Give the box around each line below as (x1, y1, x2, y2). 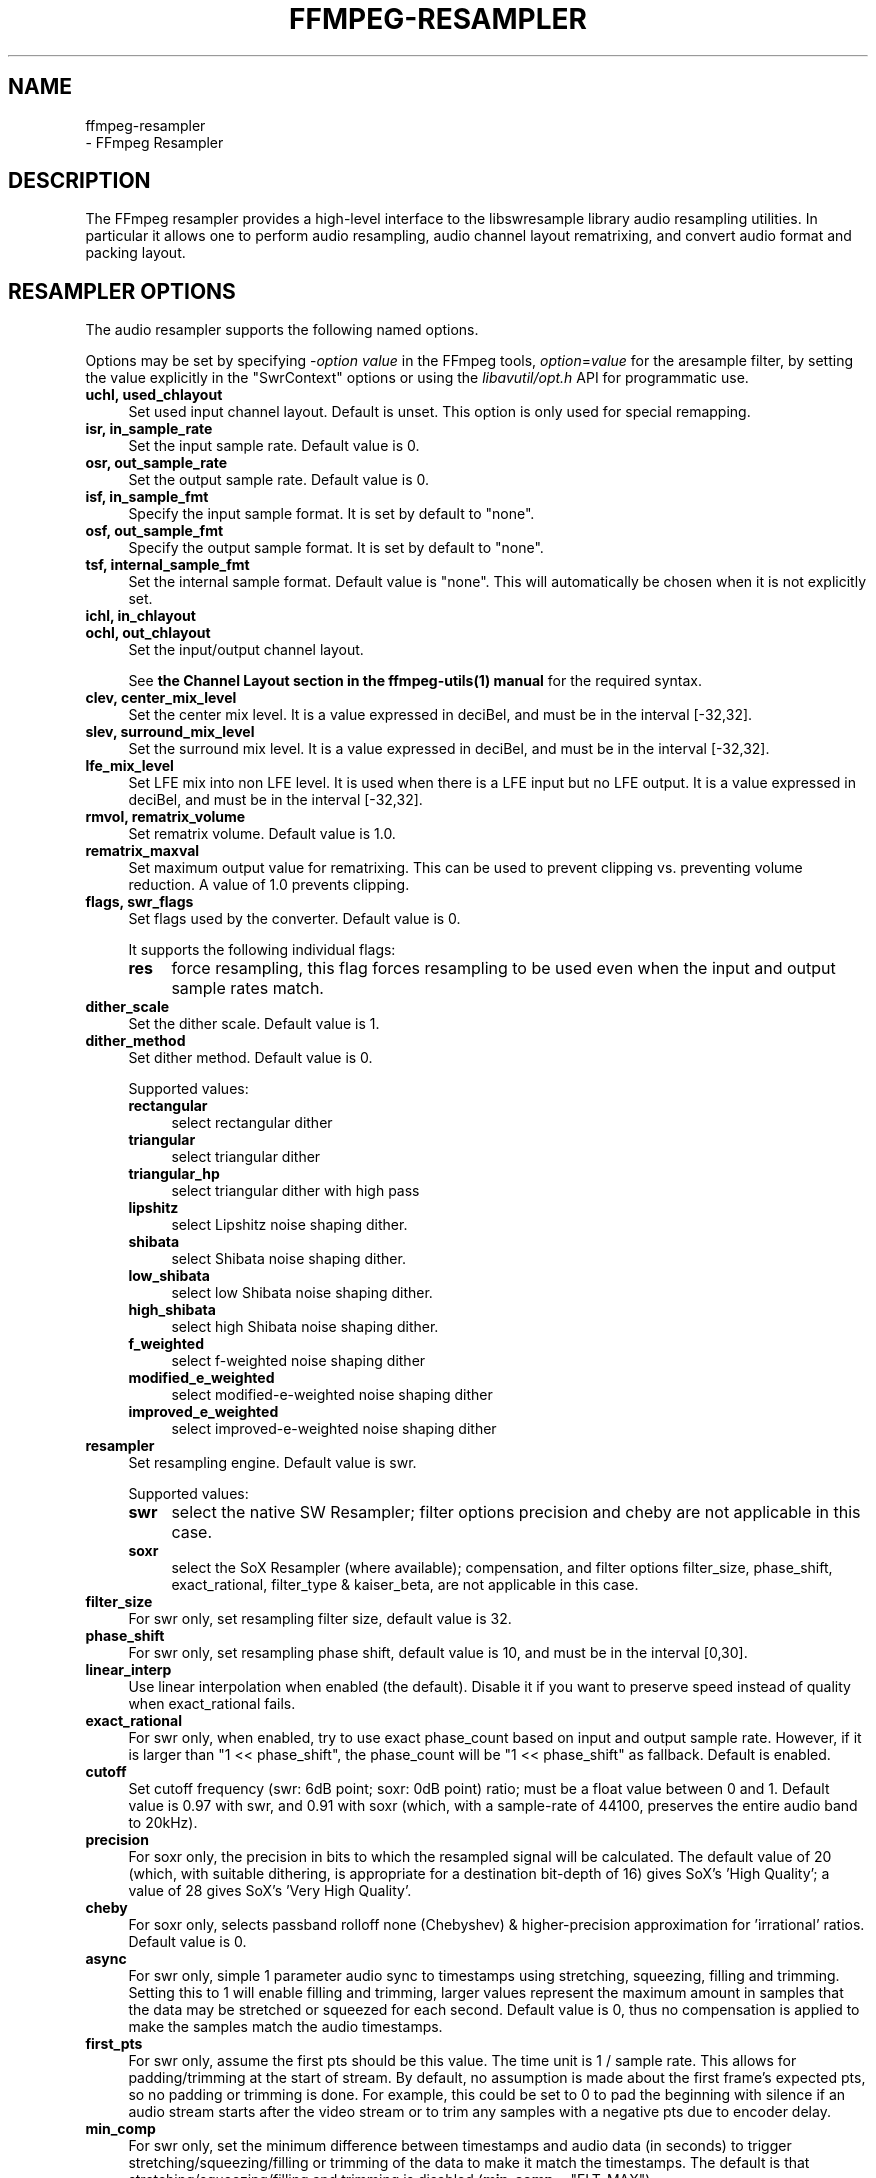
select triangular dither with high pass (171, 1182, 420, 1200)
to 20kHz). (128, 1814, 198, 1832)
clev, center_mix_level (85, 689, 237, 707)
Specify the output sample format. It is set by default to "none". (128, 539, 544, 557)
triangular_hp (128, 1165, 220, 1183)
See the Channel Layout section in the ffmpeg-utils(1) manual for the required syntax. (128, 672, 703, 690)
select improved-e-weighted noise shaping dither (171, 1420, 497, 1438)
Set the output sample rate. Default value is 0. (128, 471, 430, 489)
